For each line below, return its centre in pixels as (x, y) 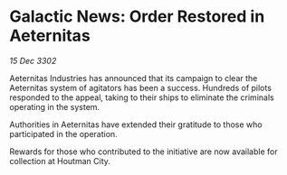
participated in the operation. (63, 134)
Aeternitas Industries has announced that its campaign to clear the (134, 78)
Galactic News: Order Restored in (137, 17)
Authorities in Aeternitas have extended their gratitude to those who (136, 124)
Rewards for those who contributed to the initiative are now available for (143, 152)
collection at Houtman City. (60, 161)
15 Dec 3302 (33, 60)
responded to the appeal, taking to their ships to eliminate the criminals (142, 97)
